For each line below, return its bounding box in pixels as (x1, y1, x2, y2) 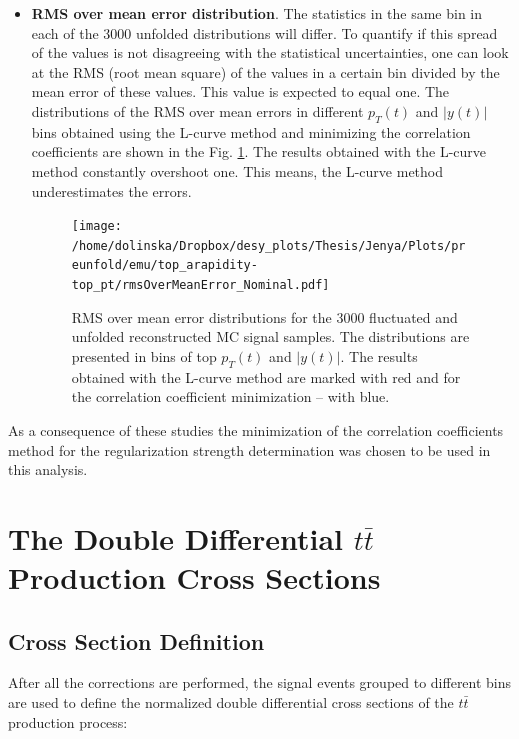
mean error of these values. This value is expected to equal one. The (31, 81, 450, 102)
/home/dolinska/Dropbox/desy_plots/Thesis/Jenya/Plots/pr (71, 238, 466, 253)
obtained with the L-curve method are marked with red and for (71, 366, 461, 387)
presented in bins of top (71, 345, 217, 366)
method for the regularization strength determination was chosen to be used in (8, 439, 491, 460)
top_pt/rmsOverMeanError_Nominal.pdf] (71, 278, 330, 293)
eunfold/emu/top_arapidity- (71, 258, 258, 273)
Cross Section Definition (8, 625, 265, 656)
